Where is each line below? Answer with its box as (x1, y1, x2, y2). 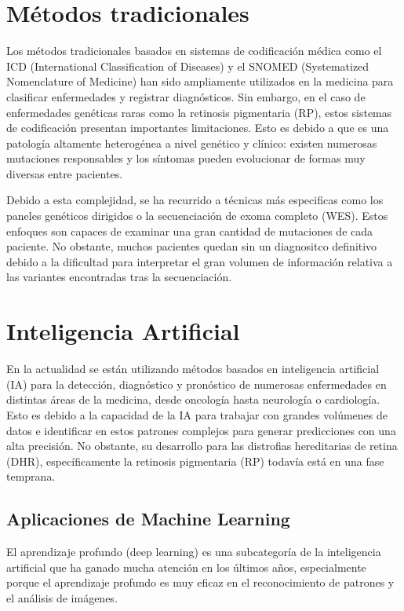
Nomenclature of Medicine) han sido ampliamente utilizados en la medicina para (6, 73, 394, 90)
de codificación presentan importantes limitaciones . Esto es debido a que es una (6, 119, 389, 136)
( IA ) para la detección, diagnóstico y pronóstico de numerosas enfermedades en (6, 375, 387, 392)
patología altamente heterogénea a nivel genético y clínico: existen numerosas (6, 134, 377, 151)
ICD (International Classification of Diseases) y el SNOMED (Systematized (6, 57, 369, 74)
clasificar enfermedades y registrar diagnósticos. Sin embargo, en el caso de (6, 88, 366, 104)
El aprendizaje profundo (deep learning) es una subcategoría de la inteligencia (6, 543, 381, 560)
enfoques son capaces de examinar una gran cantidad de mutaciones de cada (6, 222, 373, 239)
